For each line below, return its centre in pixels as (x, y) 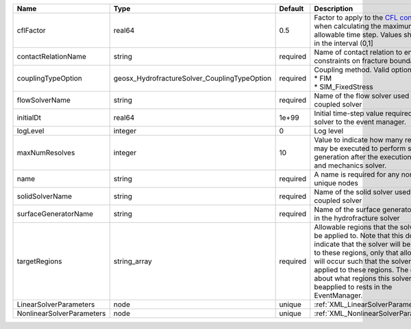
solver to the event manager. (360, 122)
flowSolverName (44, 100)
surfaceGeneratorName (55, 214)
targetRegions (39, 261)
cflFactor (31, 30)
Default (291, 9)
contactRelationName (52, 56)
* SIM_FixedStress (344, 87)
